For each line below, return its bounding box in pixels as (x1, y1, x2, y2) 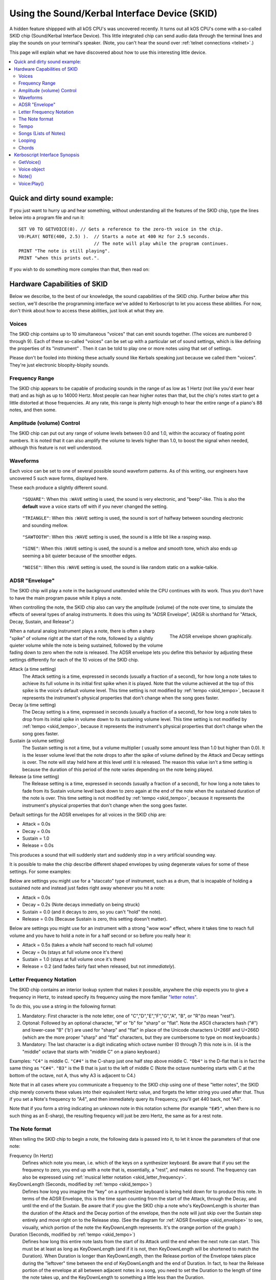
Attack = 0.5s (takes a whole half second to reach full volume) (22, 942, 153, 948)
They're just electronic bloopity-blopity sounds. (9, 361, 109, 368)
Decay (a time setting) (9, 702, 56, 708)
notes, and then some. (9, 407, 57, 413)
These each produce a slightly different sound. (9, 484, 108, 490)
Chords (18, 144, 34, 151)
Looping (18, 137, 36, 143)
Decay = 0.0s (22, 828, 51, 834)
